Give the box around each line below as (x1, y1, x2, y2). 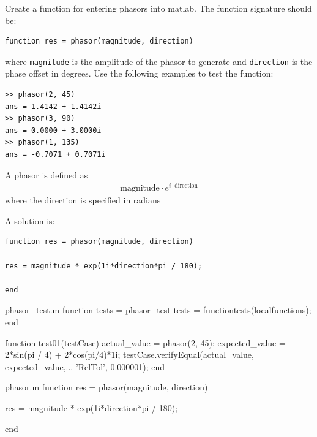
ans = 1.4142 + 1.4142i (5, 102, 102, 111)
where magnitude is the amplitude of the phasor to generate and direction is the (5, 55, 313, 67)
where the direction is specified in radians (5, 194, 161, 207)
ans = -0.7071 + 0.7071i (5, 150, 106, 159)
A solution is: (5, 214, 55, 227)
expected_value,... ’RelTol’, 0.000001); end (5, 360, 165, 373)
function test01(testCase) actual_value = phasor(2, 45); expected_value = (5, 336, 286, 349)
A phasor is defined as (5, 168, 88, 181)
